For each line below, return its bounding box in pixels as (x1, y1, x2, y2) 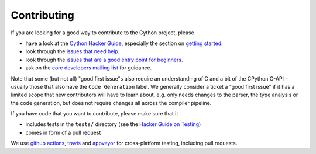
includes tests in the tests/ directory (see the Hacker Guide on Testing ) (25, 121, 201, 128)
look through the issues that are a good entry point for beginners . (25, 56, 183, 63)
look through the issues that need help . (25, 48, 120, 55)
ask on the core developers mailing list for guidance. (25, 64, 152, 71)
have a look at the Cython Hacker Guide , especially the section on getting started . (25, 40, 223, 47)
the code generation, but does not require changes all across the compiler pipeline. (11, 99, 212, 106)
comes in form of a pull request (25, 129, 101, 136)
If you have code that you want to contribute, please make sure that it (11, 110, 178, 117)
